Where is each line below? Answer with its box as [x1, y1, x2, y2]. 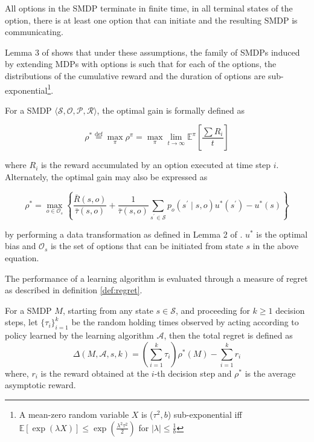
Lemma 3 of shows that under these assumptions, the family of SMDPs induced [5, 45, 300, 58]
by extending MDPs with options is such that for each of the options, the [5, 57, 277, 70]
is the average [245, 366, 296, 379]
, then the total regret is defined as [164, 329, 293, 342]
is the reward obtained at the [40, 366, 149, 379]
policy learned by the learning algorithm [5, 329, 154, 342]
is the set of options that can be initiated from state [50, 239, 243, 252]
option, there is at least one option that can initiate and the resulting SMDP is [5, 13, 298, 26]
